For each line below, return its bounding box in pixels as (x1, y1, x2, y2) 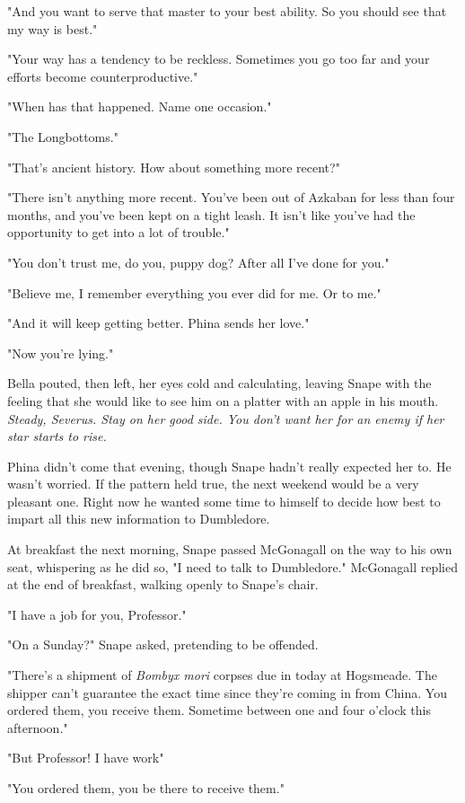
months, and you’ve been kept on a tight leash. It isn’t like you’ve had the (7, 205, 416, 224)
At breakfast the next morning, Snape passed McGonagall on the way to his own (7, 540, 452, 559)
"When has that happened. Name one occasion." (7, 97, 272, 116)
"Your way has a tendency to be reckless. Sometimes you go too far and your (7, 49, 430, 68)
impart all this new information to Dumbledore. (7, 509, 270, 528)
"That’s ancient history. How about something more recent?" (7, 157, 340, 176)
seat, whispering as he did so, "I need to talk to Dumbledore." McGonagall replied (7, 557, 458, 576)
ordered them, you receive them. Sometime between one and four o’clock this (7, 701, 431, 719)
